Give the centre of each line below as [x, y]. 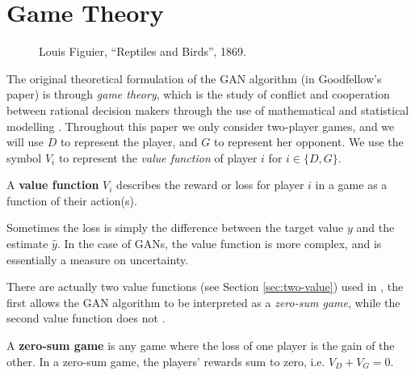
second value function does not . [86, 318]
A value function [53, 185]
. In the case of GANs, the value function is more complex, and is [219, 244]
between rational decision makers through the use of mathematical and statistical [208, 110]
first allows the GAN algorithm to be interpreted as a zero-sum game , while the [203, 302]
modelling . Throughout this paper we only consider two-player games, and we [201, 126]
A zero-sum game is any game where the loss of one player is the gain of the [201, 346]
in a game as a [351, 185]
